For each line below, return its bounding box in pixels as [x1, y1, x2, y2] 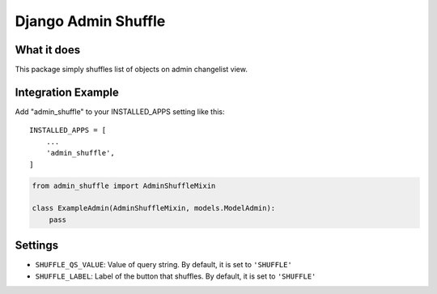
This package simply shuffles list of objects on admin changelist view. [15, 65, 248, 75]
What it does [15, 43, 81, 57]
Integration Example [15, 85, 119, 99]
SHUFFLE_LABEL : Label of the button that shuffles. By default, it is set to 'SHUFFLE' [35, 271, 316, 281]
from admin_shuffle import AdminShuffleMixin [32, 181, 216, 190]
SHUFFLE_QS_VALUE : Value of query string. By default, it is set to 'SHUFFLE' [35, 260, 293, 270]
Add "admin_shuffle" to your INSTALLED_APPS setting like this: [15, 106, 226, 117]
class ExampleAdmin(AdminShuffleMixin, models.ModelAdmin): [32, 203, 276, 213]
